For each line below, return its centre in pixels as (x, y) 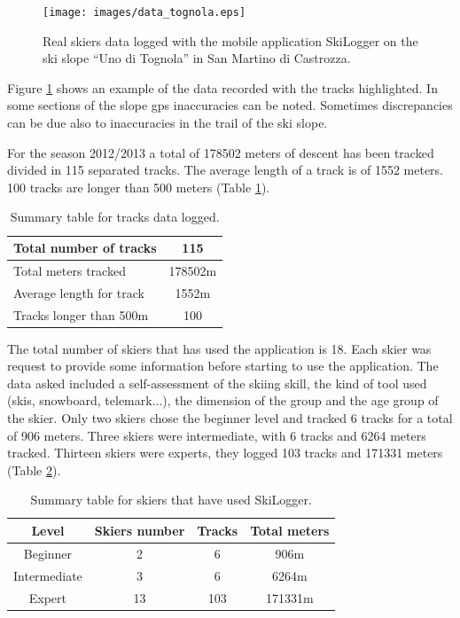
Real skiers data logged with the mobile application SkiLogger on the (230, 40)
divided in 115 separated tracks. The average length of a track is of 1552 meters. (226, 170)
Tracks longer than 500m (81, 314)
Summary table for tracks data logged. (115, 217)
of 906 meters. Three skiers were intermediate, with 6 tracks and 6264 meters (217, 435)
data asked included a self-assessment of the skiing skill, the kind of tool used (217, 383)
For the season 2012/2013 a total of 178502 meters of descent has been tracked (221, 152)
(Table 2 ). (34, 469)
